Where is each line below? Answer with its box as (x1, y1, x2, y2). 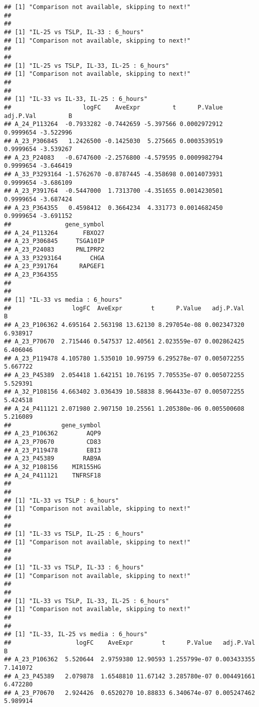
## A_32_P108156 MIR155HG (4, 463, 101, 471)
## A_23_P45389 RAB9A (4, 455, 101, 462)
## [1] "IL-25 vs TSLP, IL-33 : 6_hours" (4, 28, 144, 36)
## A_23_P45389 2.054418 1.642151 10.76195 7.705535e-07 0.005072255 (4, 371, 244, 379)
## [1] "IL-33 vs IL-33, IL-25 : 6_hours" (4, 95, 148, 103)
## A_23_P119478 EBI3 (4, 446, 101, 454)
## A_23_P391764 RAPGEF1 (4, 263, 105, 270)
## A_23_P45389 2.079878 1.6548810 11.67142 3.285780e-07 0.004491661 (4, 672, 255, 680)
